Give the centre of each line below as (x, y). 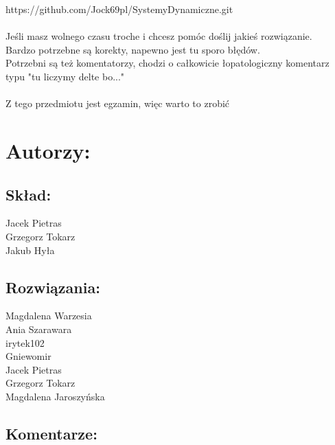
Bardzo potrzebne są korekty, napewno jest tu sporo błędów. (133, 49)
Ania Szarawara (39, 329)
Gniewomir (28, 356)
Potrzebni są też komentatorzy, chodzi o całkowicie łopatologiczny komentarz (167, 63)
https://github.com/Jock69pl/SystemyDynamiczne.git (119, 9)
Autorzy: (48, 150)
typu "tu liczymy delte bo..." (65, 76)
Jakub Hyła (30, 250)
